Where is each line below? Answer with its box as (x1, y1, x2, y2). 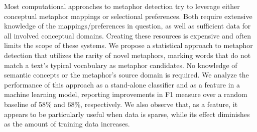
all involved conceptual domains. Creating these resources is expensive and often (4, 30, 251, 40)
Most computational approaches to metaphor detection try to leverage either (4, 1, 240, 11)
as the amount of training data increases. (4, 118, 130, 129)
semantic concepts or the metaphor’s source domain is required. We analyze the (4, 69, 249, 80)
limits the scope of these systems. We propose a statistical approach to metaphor (4, 40, 253, 50)
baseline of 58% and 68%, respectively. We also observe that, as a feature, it (4, 98, 238, 109)
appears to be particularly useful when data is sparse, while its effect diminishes (4, 108, 250, 119)
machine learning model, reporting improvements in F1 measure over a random (4, 89, 247, 99)
